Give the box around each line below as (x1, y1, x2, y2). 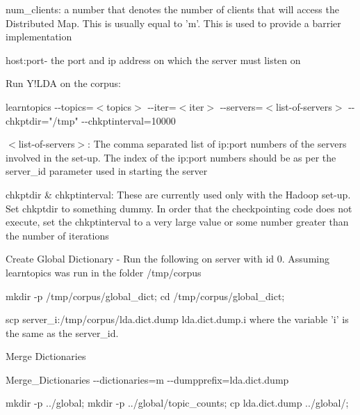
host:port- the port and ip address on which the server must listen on (6, 52, 301, 67)
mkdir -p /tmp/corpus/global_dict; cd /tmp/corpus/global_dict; (6, 288, 285, 303)
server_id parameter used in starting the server (6, 164, 208, 178)
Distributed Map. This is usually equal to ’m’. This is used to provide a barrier (6, 15, 341, 30)
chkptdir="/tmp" (6, 113, 79, 127)
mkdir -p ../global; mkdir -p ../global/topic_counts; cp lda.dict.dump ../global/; (6, 396, 349, 410)
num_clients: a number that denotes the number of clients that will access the (6, 2, 339, 16)
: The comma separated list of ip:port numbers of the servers (88, 136, 347, 151)
